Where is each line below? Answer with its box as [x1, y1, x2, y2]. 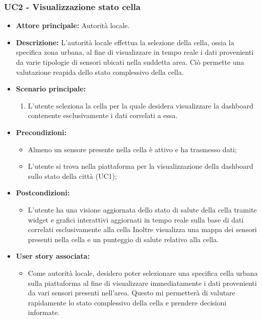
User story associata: [16, 251, 90, 261]
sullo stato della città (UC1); [28, 170, 117, 181]
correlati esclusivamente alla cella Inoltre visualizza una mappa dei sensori [28, 224, 257, 235]
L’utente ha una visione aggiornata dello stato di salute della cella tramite [28, 204, 257, 215]
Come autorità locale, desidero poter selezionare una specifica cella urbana [28, 267, 258, 278]
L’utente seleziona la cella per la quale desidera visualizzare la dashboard [28, 100, 253, 111]
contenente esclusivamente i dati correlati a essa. [28, 110, 178, 121]
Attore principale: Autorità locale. [16, 20, 130, 31]
